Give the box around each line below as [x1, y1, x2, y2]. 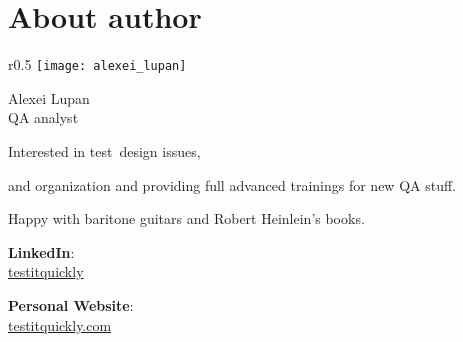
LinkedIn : [8, 241, 75, 262]
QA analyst [8, 107, 79, 128]
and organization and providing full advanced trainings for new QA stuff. [8, 174, 456, 195]
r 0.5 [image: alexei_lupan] [8, 54, 187, 75]
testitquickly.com [8, 314, 112, 335]
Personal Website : [8, 294, 134, 315]
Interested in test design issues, [8, 140, 201, 161]
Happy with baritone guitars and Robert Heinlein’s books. [8, 208, 365, 229]
